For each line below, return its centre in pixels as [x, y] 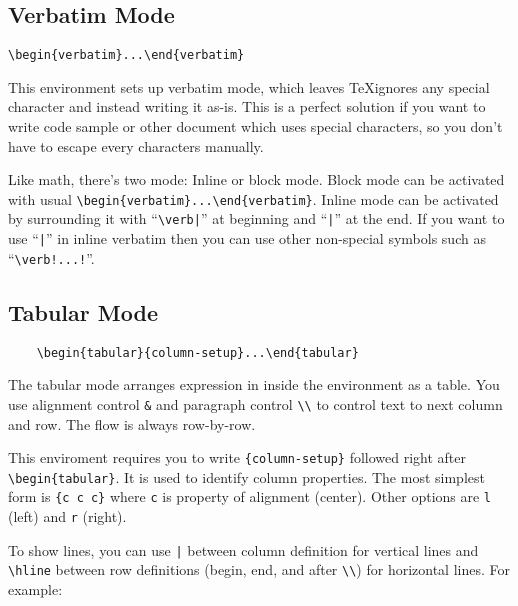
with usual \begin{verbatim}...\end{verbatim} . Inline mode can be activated [253, 198]
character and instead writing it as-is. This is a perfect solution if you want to [247, 106]
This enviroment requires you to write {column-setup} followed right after [237, 457]
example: [35, 589]
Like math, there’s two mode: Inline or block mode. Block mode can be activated [256, 179]
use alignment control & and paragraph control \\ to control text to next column [255, 403]
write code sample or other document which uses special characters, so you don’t [255, 126]
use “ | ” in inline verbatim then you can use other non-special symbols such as [247, 238]
